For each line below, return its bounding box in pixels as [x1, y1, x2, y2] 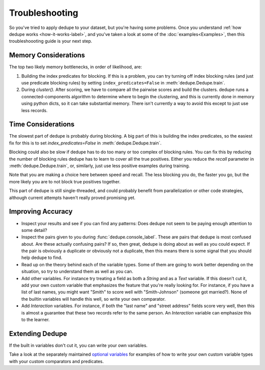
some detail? [21, 227, 48, 233]
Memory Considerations [9, 51, 85, 59]
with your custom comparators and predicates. [9, 358, 104, 364]
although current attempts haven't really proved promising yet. [9, 195, 136, 200]
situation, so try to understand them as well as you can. [21, 268, 133, 275]
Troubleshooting [9, 7, 79, 18]
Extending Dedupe [9, 329, 67, 338]
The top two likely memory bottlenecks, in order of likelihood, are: [9, 64, 142, 70]
